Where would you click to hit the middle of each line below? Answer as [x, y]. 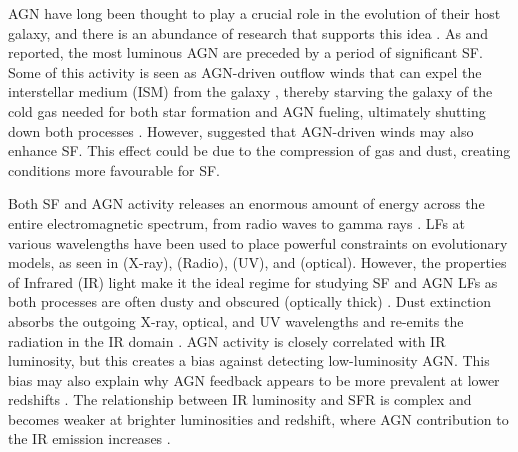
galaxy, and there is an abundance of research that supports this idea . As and [248, 32]
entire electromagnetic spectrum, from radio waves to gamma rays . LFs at [237, 222]
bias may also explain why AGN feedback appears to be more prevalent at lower [254, 379]
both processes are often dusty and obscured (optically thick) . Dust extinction [250, 301]
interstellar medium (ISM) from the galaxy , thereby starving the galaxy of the [250, 91]
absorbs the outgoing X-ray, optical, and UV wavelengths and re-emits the [236, 320]
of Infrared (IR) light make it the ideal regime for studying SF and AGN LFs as [253, 281]
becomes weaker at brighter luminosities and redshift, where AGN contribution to [258, 418]
